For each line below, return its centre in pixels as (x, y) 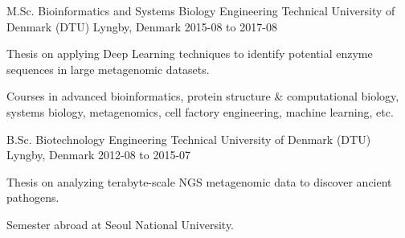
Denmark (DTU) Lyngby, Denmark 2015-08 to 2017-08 (142, 26)
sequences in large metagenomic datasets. (108, 69)
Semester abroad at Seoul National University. (121, 224)
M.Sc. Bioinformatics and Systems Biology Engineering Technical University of (201, 10)
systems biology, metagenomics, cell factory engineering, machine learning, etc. (200, 111)
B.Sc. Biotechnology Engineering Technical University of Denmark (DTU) (189, 139)
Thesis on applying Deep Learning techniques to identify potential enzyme (190, 53)
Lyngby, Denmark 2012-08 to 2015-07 (99, 155)
